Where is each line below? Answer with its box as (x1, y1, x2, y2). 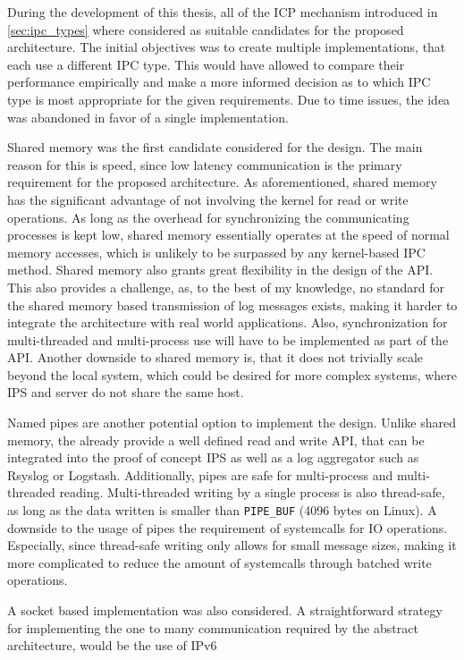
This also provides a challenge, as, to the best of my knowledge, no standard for (7, 277, 445, 296)
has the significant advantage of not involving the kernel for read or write (7, 190, 409, 208)
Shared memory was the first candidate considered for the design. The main (7, 138, 423, 157)
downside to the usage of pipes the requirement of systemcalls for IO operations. (7, 518, 448, 537)
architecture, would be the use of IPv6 (7, 636, 217, 655)
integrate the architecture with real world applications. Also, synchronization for (7, 313, 448, 332)
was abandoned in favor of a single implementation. (7, 107, 289, 126)
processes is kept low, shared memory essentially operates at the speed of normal (7, 225, 450, 244)
